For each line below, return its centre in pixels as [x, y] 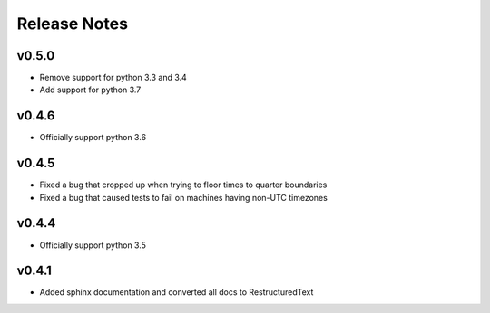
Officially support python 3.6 [93, 138]
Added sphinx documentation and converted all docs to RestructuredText [176, 292]
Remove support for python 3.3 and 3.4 [113, 78]
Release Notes [73, 24]
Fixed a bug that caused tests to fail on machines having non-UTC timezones [184, 197]
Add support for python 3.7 [90, 90]
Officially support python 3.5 [93, 245]
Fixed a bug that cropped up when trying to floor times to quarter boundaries [183, 185]
